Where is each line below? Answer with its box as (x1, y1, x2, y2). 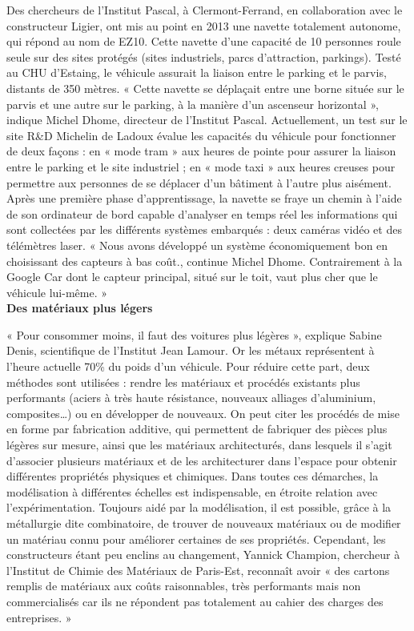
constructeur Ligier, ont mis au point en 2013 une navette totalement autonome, (6, 17, 401, 34)
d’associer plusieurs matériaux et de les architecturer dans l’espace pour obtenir (6, 452, 397, 468)
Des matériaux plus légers (6, 299, 153, 316)
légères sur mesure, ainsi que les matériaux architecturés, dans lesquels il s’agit (6, 436, 392, 453)
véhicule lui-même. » (6, 283, 107, 300)
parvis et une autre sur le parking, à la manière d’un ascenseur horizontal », (6, 95, 379, 112)
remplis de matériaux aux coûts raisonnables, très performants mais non (6, 577, 361, 594)
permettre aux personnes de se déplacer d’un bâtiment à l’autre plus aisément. (6, 174, 392, 191)
